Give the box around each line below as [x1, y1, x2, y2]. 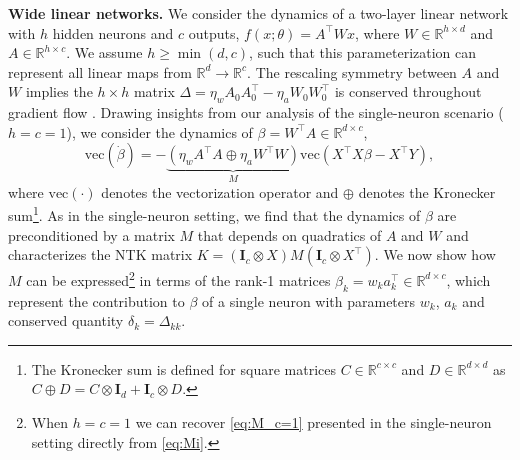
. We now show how [374, 244, 496, 265]
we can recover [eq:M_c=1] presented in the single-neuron [135, 412, 492, 433]
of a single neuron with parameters [202, 290, 416, 311]
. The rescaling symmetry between [247, 61, 457, 82]
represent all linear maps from [8, 61, 192, 82]
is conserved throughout [334, 81, 482, 102]
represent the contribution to [8, 290, 185, 311]
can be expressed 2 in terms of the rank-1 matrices [26, 267, 331, 290]
